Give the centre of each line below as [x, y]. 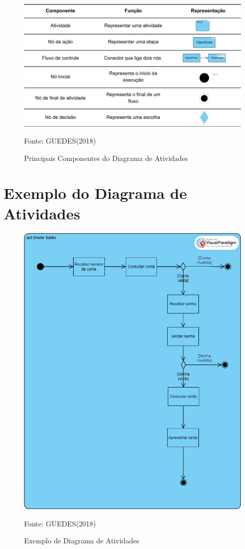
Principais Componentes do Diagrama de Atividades [106, 158]
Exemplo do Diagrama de [95, 193]
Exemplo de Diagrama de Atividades [82, 541]
